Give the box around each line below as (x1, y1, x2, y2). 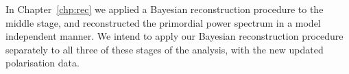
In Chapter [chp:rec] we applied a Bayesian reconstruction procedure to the (5, 2, 324, 16)
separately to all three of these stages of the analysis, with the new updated (5, 42, 324, 56)
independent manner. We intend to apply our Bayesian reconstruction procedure (5, 29, 344, 43)
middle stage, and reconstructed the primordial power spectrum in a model (5, 15, 321, 29)
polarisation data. (5, 56, 80, 70)
